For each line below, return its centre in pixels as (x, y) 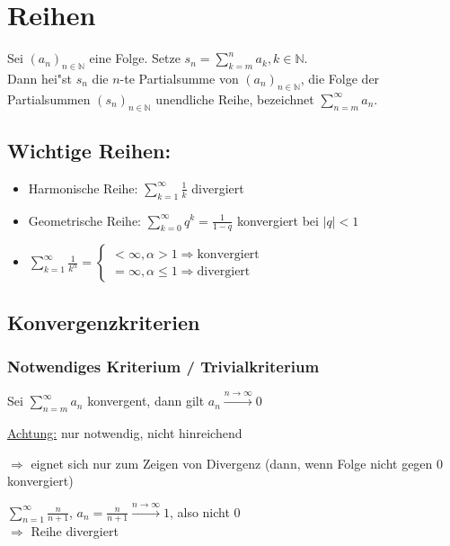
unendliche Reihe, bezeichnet (235, 98)
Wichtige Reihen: (89, 150)
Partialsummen (49, 98)
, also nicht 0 (205, 511)
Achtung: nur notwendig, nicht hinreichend (125, 432)
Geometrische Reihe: (85, 220)
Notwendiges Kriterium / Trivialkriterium (163, 367)
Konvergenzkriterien (104, 322)
